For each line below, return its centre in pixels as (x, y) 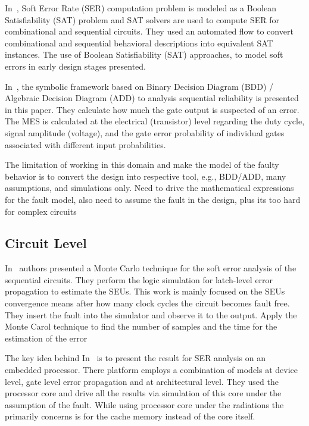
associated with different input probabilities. (85, 144)
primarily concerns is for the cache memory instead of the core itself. (130, 416)
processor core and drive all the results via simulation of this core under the (143, 393)
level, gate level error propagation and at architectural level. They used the (142, 381)
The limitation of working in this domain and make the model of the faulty (142, 165)
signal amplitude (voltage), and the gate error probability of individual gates (145, 132)
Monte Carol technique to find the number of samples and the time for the (141, 326)
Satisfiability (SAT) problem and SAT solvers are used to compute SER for (142, 19)
